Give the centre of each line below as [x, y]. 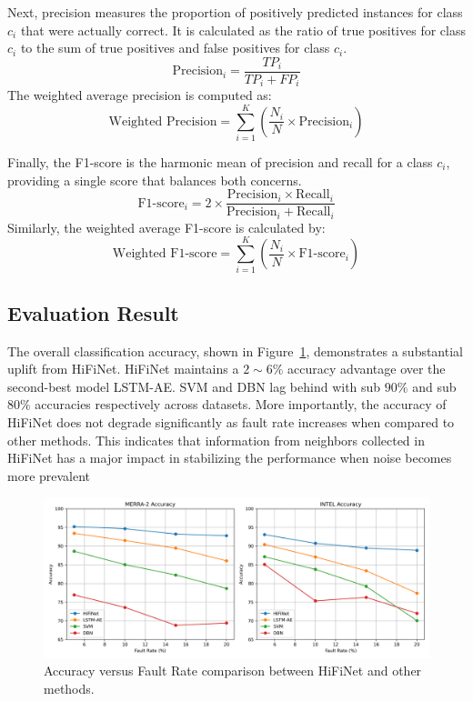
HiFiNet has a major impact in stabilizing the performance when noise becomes [230, 458]
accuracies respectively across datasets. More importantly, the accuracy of [241, 404]
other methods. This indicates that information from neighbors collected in [216, 440]
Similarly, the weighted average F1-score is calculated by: [166, 227]
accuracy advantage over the [367, 369]
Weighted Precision [163, 121]
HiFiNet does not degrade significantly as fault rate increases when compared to [231, 422]
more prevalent [49, 475]
